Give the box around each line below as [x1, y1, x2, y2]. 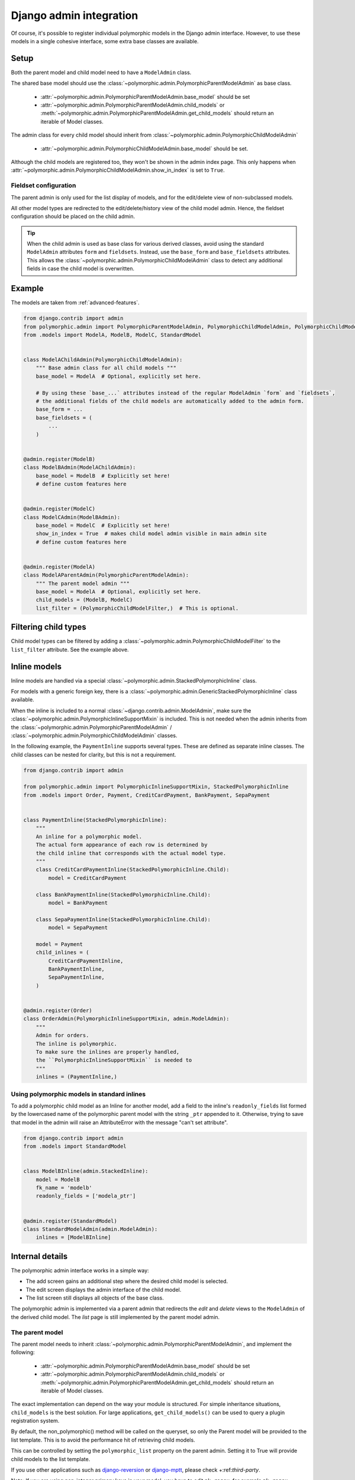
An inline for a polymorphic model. [35, 833, 142, 840]
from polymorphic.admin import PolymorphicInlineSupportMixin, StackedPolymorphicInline [23, 783, 289, 790]
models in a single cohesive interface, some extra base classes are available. [11, 37, 199, 44]
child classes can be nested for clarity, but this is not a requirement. [11, 751, 176, 758]
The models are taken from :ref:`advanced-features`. [11, 299, 140, 306]
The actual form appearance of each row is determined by [35, 841, 208, 848]
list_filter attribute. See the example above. [11, 646, 130, 653]
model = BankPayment [48, 899, 108, 906]
